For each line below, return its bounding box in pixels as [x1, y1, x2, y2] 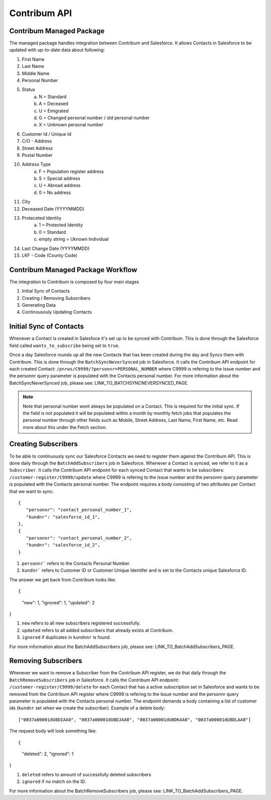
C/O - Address [22, 138, 52, 144]
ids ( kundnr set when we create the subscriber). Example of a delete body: [9, 705, 166, 711]
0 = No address [39, 189, 71, 196]
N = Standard [39, 94, 67, 100]
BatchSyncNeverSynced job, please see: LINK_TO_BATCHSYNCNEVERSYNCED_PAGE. [9, 380, 189, 386]
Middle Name [22, 70, 50, 76]
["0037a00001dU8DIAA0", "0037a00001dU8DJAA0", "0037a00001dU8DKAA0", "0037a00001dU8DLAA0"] [18, 717, 251, 723]
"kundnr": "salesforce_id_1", [26, 514, 100, 520]
